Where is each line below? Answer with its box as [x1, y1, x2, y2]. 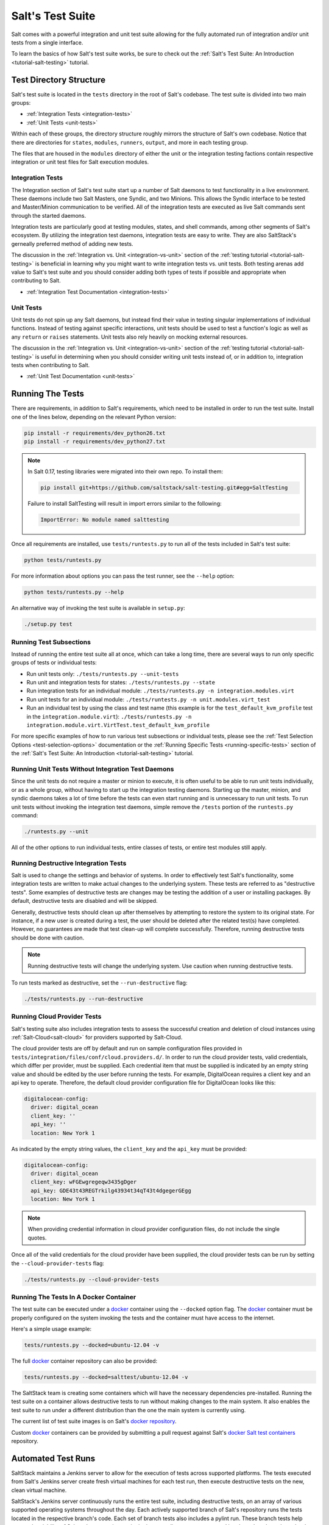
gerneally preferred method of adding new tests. [11, 240, 133, 247]
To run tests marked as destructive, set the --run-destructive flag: [11, 979, 188, 986]
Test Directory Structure [11, 74, 106, 85]
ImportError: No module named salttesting [40, 516, 169, 523]
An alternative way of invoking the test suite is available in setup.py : [11, 605, 185, 612]
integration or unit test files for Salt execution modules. [11, 159, 149, 166]
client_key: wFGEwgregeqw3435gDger [30, 1179, 137, 1186]
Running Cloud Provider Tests [11, 1013, 102, 1021]
